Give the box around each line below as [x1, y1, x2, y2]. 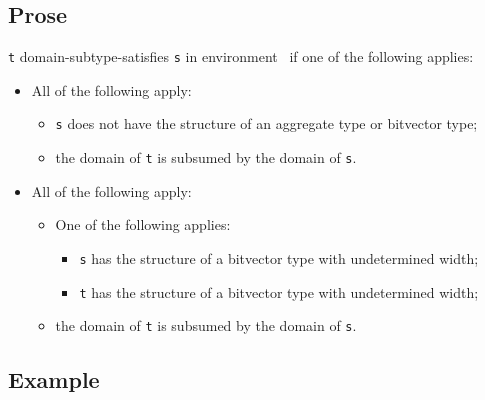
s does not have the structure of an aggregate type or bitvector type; [55, 113, 478, 134]
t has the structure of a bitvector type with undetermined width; [79, 281, 479, 302]
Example [8, 364, 100, 395]
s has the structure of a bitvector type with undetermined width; [79, 247, 479, 268]
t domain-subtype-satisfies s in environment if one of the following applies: [8, 46, 474, 67]
